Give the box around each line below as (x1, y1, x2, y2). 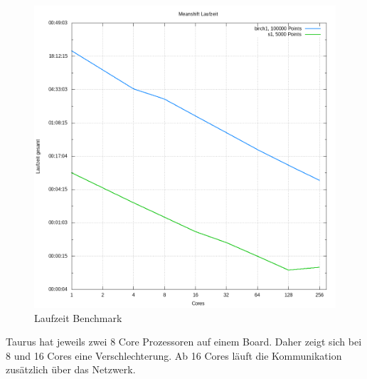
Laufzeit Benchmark (34, 310, 122, 325)
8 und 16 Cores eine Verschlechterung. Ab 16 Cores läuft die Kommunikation (6, 348, 342, 363)
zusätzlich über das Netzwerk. (6, 362, 136, 377)
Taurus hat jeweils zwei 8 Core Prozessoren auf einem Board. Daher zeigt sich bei (6, 334, 362, 349)
